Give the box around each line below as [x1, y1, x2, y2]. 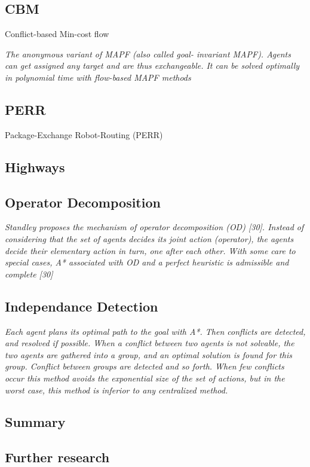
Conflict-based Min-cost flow [5, 28, 109, 40]
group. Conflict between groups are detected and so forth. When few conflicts [5, 360, 284, 373]
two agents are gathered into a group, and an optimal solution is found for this [5, 348, 292, 361]
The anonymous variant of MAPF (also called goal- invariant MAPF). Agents [5, 47, 291, 60]
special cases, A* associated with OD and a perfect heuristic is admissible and [5, 256, 289, 268]
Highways [5, 157, 65, 176]
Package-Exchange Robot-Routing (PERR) [5, 128, 163, 141]
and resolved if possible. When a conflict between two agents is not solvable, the [5, 337, 294, 349]
